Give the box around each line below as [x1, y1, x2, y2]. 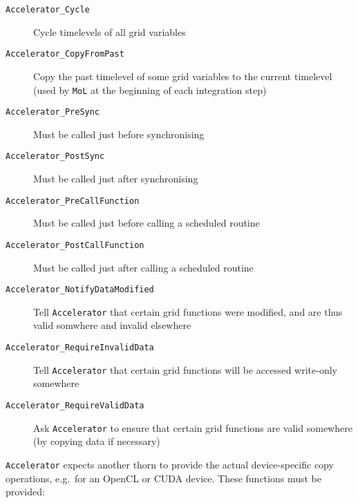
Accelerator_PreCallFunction [6, 196, 140, 206]
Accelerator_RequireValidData [6, 400, 144, 410]
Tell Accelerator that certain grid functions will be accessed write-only [33, 362, 337, 377]
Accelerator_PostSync [6, 151, 105, 162]
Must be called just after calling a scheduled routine [33, 260, 254, 274]
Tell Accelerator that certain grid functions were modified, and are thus [33, 304, 343, 319]
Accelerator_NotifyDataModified [6, 285, 154, 295]
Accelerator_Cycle [6, 5, 90, 15]
